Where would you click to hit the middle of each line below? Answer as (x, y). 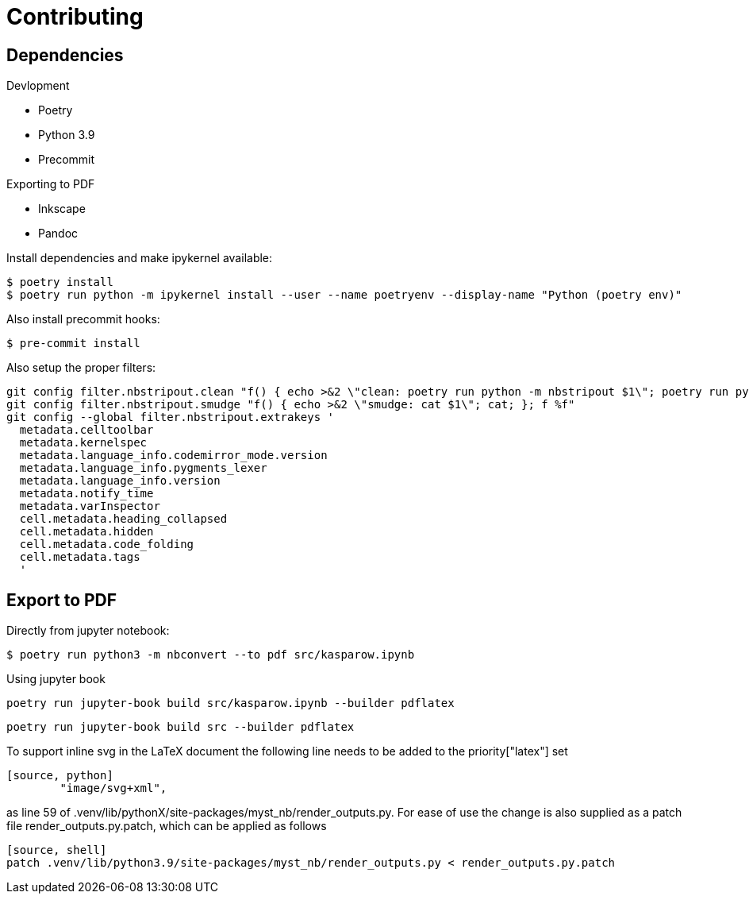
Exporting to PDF (51, 184)
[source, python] (60, 776)
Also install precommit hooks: (83, 319)
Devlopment (38, 86)
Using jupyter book (56, 679)
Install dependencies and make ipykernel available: (140, 258)
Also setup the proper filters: (81, 368)
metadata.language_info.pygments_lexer (143, 468)
